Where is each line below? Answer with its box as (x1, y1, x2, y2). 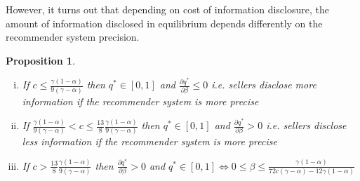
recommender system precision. (6, 29, 140, 44)
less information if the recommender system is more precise (22, 134, 277, 149)
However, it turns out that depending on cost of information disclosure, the (6, 2, 329, 16)
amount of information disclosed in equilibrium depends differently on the (6, 15, 323, 30)
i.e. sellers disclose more (211, 77, 316, 92)
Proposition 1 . (6, 53, 75, 67)
